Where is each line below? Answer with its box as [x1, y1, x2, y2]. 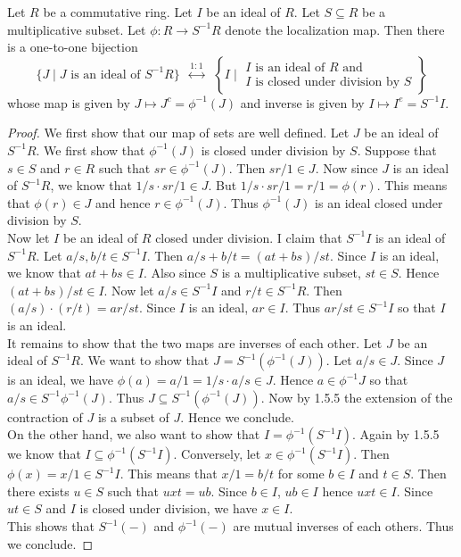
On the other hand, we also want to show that [7, 425, 260, 444]
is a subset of [97, 407, 169, 426]
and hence [95, 193, 151, 212]
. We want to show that [79, 351, 210, 370]
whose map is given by [7, 93, 130, 112]
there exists [7, 481, 70, 500]
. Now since [315, 158, 378, 177]
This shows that [7, 517, 95, 536]
